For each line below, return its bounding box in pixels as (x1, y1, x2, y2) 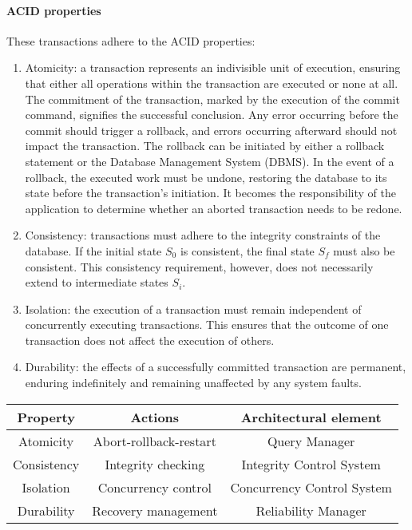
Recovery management (92, 500, 218, 520)
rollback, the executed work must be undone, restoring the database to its (25, 168, 387, 185)
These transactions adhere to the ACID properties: (6, 32, 256, 49)
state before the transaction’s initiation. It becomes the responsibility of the (25, 184, 396, 201)
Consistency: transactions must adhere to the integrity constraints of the (25, 227, 381, 243)
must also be (333, 242, 395, 259)
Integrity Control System (241, 454, 381, 473)
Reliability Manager (256, 500, 366, 520)
